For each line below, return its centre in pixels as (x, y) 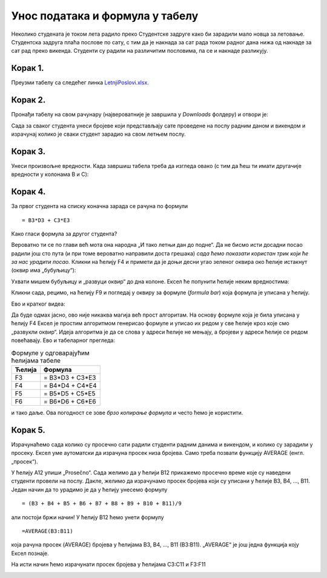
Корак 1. (28, 68)
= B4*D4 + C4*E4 (70, 385)
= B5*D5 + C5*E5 (69, 393)
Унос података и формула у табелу (105, 16)
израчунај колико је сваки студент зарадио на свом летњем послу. (98, 134)
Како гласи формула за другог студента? (64, 234)
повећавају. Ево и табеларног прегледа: (63, 340)
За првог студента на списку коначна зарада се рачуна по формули (99, 206)
